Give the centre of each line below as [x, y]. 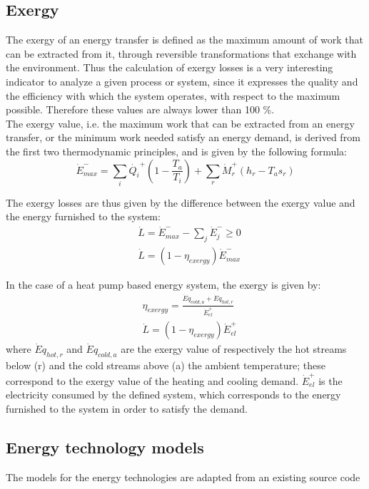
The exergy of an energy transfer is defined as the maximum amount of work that [184, 40]
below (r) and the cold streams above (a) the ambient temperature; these [166, 365]
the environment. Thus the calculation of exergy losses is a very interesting [170, 67]
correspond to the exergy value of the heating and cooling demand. [152, 380]
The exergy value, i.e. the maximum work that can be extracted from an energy [180, 123]
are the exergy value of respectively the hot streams [234, 349]
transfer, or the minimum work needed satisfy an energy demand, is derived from [183, 137]
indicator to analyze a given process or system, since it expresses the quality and [182, 81]
